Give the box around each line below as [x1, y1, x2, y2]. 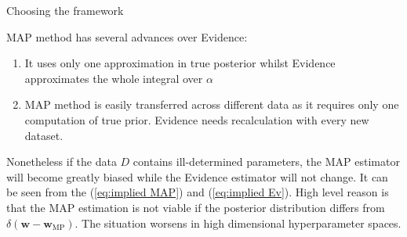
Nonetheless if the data [6, 153, 117, 170]
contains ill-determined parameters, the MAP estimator [133, 153, 400, 170]
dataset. [24, 127, 64, 143]
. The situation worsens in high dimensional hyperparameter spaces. [74, 214, 402, 231]
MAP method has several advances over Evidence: [6, 28, 248, 45]
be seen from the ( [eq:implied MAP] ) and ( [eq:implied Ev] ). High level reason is [6, 184, 389, 200]
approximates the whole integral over [24, 70, 203, 86]
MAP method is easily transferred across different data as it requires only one [24, 96, 399, 113]
